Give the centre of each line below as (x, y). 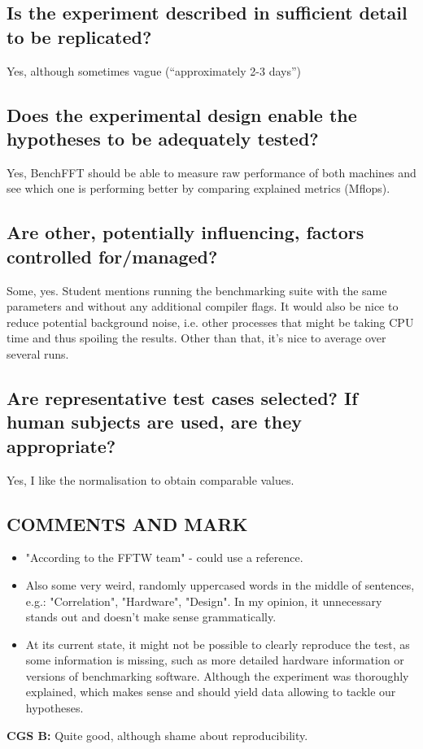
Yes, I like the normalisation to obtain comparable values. (150, 479)
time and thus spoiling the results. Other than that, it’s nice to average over (196, 338)
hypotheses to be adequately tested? (163, 138)
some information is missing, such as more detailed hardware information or (215, 660)
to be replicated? (79, 36)
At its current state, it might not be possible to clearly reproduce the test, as (218, 644)
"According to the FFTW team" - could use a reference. (164, 557)
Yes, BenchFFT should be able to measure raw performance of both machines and (211, 172)
